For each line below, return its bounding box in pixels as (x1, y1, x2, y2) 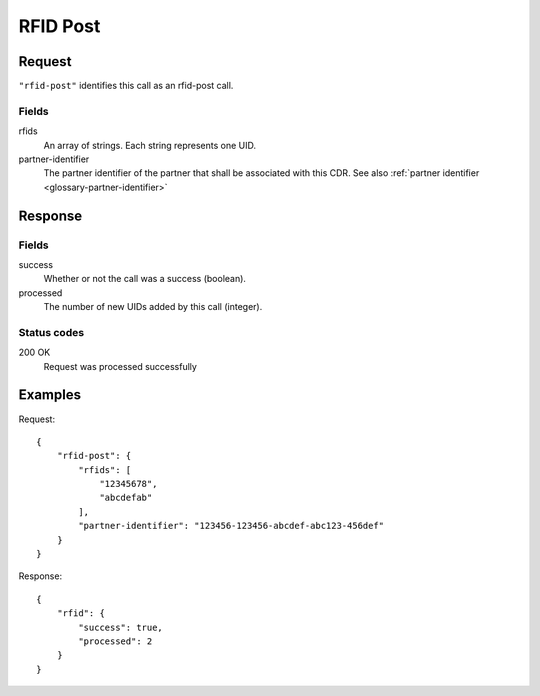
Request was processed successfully (43, 360, 197, 372)
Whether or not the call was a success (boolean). (43, 273, 247, 285)
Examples (18, 386, 82, 404)
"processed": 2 (78, 636, 153, 647)
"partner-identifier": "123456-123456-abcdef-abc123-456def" (78, 520, 385, 532)
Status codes (18, 325, 85, 339)
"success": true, (78, 621, 164, 633)
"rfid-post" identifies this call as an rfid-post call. (18, 80, 234, 92)
